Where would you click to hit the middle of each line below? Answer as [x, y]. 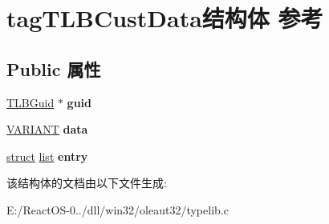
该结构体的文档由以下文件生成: [87, 183]
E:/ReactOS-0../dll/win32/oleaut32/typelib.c [118, 209]
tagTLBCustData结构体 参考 [165, 18]
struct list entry [47, 156]
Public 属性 [54, 68]
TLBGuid [30, 102]
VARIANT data [47, 129]
